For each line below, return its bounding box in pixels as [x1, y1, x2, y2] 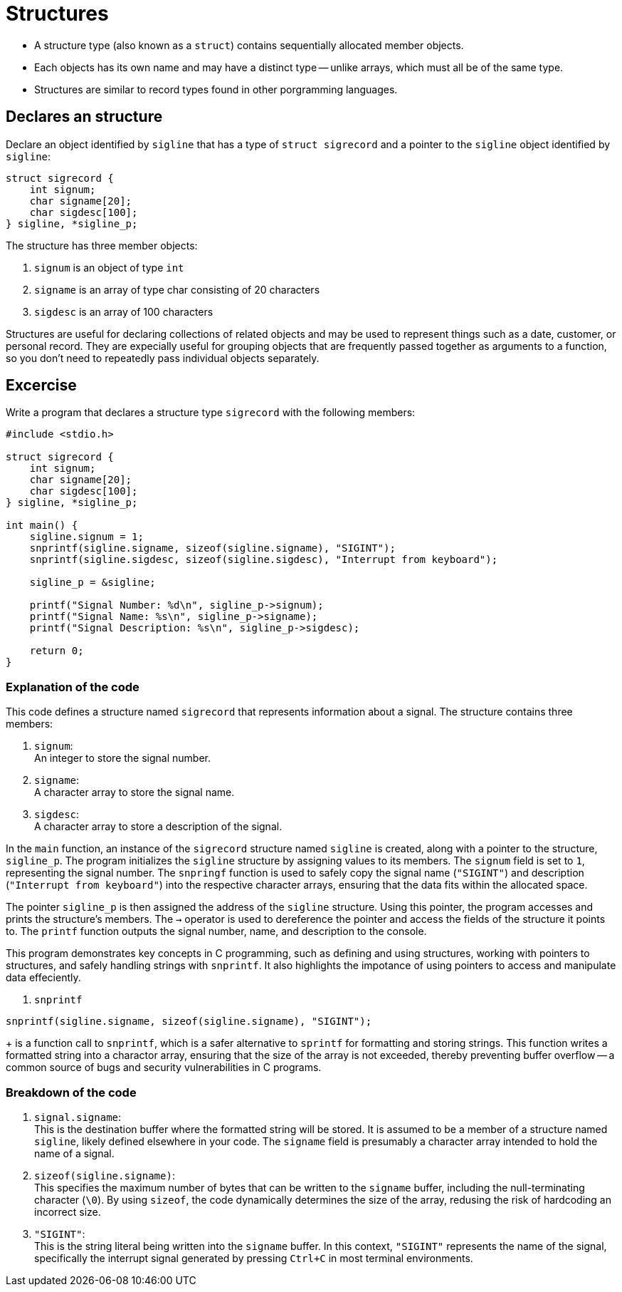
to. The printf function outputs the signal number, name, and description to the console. [6, 925, 427, 938]
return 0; [29, 645, 84, 657]
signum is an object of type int [34, 261, 184, 274]
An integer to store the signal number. [34, 752, 211, 765]
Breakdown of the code [6, 1085, 137, 1100]
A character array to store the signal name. [34, 786, 235, 799]
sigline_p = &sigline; [29, 577, 156, 589]
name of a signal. [34, 1147, 115, 1159]
